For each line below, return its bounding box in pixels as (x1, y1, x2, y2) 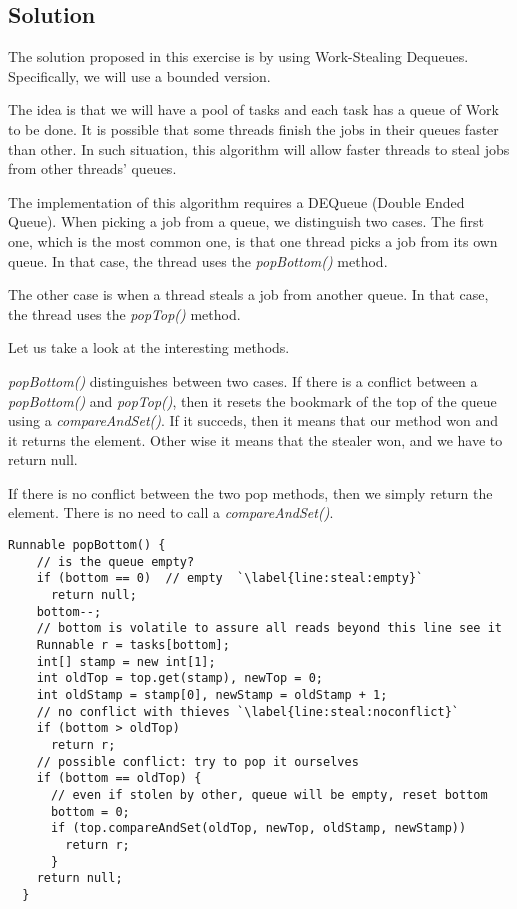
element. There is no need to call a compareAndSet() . (8, 502, 334, 523)
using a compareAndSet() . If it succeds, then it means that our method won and (8, 410, 499, 431)
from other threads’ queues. (8, 158, 177, 179)
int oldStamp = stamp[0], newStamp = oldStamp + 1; (36, 687, 388, 702)
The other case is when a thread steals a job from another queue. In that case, (8, 284, 489, 305)
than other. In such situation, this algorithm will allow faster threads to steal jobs (8, 138, 510, 159)
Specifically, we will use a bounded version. (8, 65, 271, 86)
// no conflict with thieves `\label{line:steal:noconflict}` (36, 704, 460, 719)
